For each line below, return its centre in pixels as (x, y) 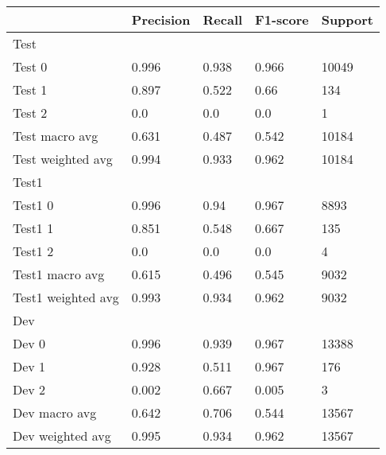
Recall (223, 19)
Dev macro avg (55, 412)
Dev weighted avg (62, 436)
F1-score (282, 19)
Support (347, 19)
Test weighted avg (63, 159)
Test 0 (30, 66)
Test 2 (30, 113)
